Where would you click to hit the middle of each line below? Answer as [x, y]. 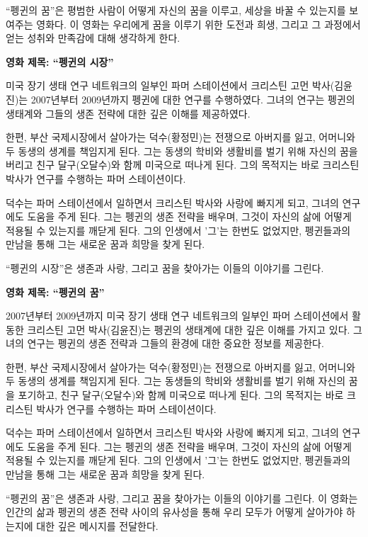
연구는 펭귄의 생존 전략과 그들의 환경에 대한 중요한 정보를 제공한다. [176, 343]
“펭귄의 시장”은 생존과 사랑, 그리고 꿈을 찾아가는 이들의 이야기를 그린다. [165, 267]
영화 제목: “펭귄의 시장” [60, 61]
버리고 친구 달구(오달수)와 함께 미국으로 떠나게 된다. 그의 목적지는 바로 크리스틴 [183, 165]
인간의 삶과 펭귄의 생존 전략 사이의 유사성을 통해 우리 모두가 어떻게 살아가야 [174, 512]
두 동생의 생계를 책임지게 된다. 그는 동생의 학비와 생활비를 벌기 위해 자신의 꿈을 [182, 151]
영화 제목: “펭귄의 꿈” [55, 292]
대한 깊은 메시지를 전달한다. [97, 525]
